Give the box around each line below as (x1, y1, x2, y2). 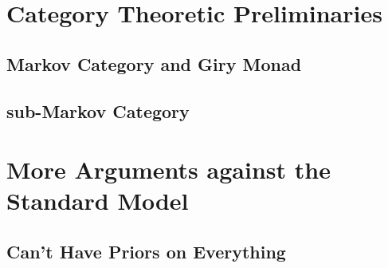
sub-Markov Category (6, 98, 190, 123)
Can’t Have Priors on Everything (6, 238, 286, 263)
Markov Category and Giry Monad (6, 51, 302, 76)
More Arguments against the (6, 153, 331, 186)
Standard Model (6, 184, 189, 217)
